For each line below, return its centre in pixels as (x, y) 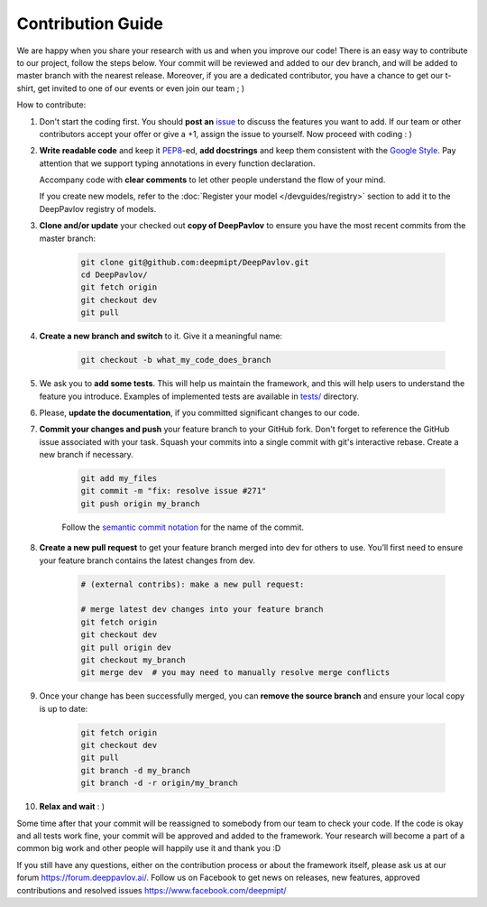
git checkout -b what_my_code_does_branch (176, 360)
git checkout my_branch (133, 660)
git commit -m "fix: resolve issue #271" (174, 491)
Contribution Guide (90, 23)
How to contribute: (51, 105)
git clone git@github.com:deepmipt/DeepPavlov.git (195, 262)
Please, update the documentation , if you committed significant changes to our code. (199, 412)
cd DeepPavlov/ (114, 275)
